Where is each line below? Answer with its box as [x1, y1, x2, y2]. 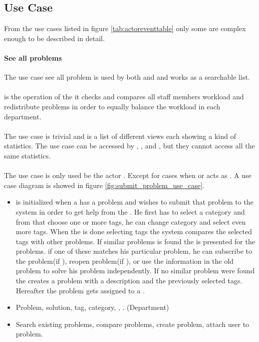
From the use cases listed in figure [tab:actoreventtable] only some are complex [4, 23, 246, 34]
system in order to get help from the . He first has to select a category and [16, 206, 245, 217]
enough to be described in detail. [4, 33, 105, 43]
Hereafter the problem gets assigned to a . [16, 285, 145, 295]
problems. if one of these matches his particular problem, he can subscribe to [16, 246, 252, 256]
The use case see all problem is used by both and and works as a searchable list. [4, 72, 250, 82]
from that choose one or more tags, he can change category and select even [16, 216, 246, 227]
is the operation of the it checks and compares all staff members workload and [4, 91, 244, 102]
